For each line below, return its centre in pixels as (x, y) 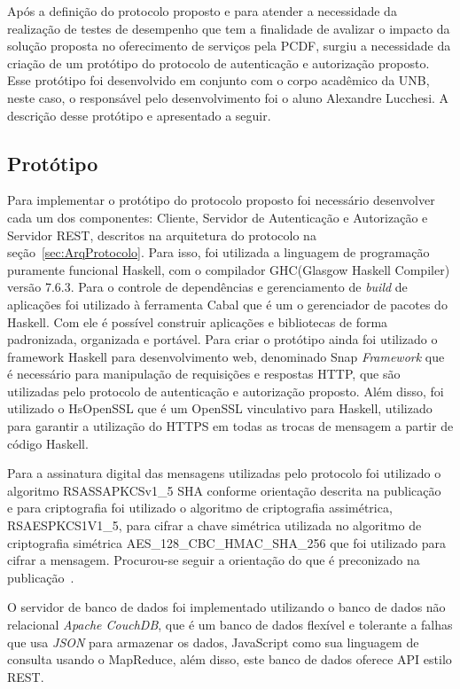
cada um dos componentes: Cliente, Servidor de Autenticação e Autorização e (218, 217)
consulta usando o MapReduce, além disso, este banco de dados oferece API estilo (230, 659)
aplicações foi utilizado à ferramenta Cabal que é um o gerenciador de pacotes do (227, 304)
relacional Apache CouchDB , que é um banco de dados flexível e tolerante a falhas (230, 625)
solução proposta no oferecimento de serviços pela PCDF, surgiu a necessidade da (229, 46)
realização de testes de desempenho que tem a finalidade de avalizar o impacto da (229, 28)
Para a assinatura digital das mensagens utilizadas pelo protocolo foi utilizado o (224, 473)
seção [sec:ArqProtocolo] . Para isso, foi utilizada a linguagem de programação (218, 252)
